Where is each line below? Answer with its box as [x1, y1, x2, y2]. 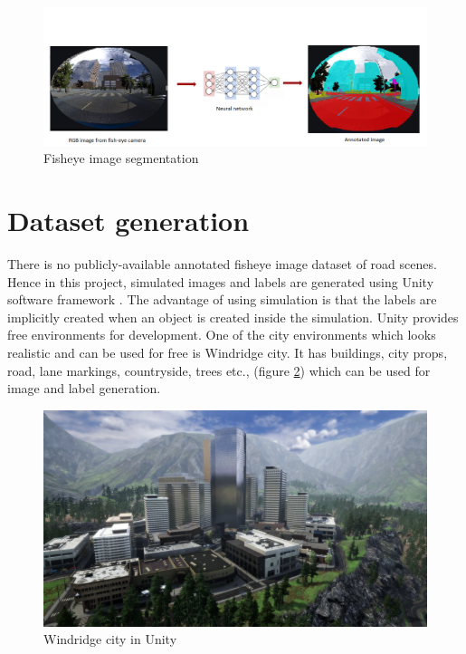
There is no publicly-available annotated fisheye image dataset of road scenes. [7, 255, 437, 274]
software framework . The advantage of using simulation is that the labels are [7, 290, 437, 309]
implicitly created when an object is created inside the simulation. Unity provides [7, 307, 459, 326]
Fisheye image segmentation [43, 149, 199, 168]
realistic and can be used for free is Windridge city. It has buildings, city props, [7, 343, 448, 362]
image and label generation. [7, 379, 161, 398]
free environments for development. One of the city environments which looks [7, 325, 436, 344]
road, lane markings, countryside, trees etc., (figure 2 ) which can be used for [7, 361, 431, 380]
